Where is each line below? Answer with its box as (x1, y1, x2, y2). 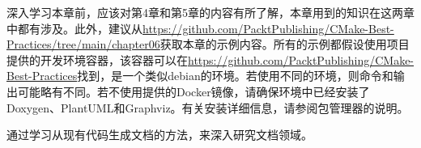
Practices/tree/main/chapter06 (6, 36, 160, 53)
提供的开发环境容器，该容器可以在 (6, 51, 188, 68)
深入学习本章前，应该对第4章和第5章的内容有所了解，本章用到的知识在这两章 (6, 4, 415, 20)
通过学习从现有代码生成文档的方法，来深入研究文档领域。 (6, 126, 313, 143)
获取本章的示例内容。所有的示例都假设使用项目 (159, 36, 410, 53)
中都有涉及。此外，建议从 (6, 19, 142, 36)
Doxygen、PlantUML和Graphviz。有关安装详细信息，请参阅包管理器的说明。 (6, 99, 409, 116)
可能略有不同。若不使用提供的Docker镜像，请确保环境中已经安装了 (17, 82, 370, 99)
